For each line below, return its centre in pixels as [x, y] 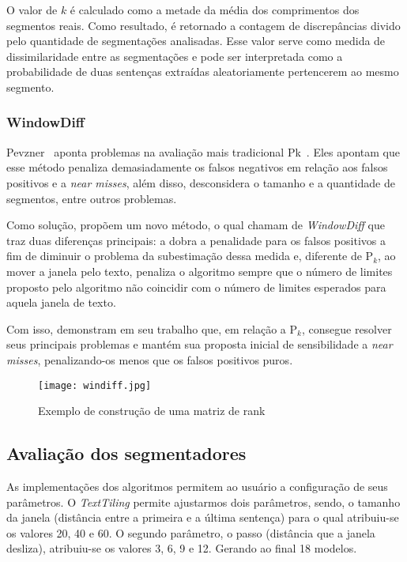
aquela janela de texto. [61, 302]
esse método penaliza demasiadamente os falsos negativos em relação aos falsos [197, 167]
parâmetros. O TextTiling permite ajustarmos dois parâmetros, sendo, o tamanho [203, 502]
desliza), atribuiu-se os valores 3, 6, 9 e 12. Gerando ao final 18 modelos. [182, 548]
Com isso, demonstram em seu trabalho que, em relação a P [152, 328]
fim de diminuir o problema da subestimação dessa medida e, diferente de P [190, 256]
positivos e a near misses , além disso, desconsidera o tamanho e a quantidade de [201, 182]
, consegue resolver [347, 328]
